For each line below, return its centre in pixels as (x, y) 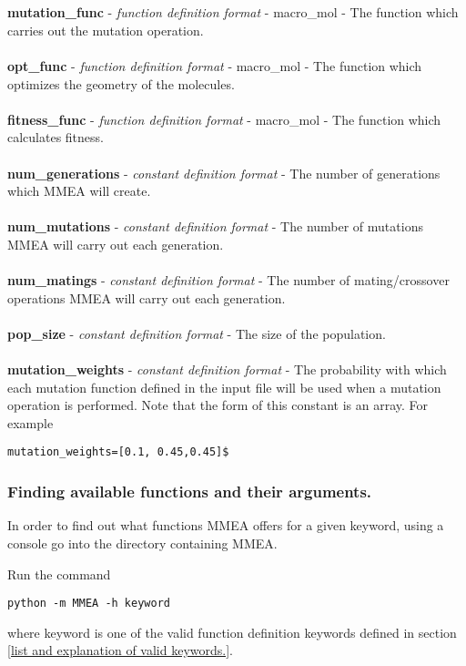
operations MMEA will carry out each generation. (147, 297)
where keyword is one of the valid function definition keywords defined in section (232, 632)
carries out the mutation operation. (106, 30)
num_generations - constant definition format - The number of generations (224, 173)
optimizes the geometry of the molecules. (121, 83)
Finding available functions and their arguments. (190, 492)
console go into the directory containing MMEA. (142, 543)
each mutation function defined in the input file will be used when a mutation (224, 387)
